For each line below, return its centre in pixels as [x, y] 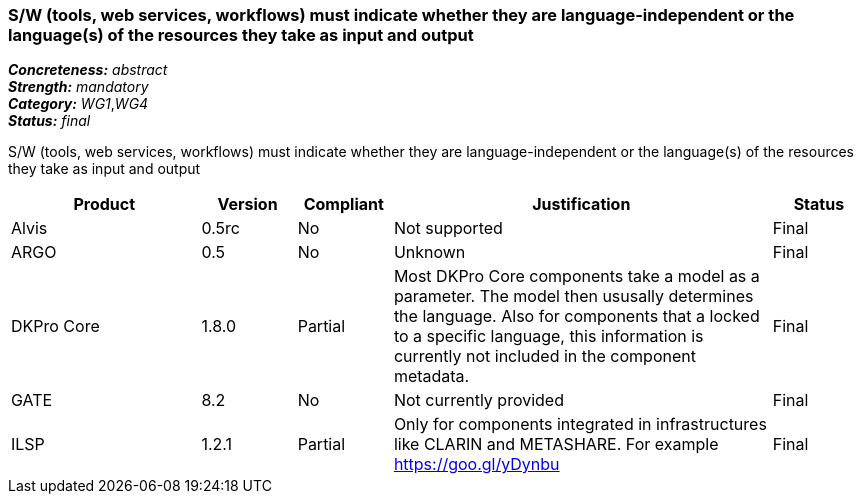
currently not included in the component [544, 356]
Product [104, 204]
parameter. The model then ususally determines [573, 296]
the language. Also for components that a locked [576, 316]
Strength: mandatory [78, 87]
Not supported [448, 228]
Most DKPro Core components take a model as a [576, 276]
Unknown [429, 252]
